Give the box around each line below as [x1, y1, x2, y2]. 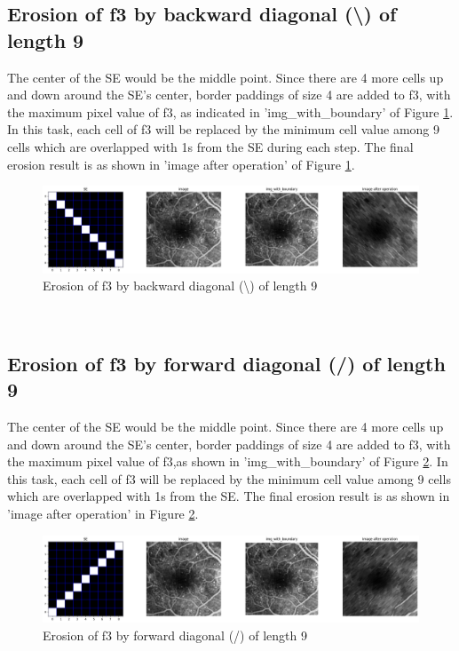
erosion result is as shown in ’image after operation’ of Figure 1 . [7, 155, 355, 173]
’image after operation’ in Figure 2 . [7, 504, 199, 523]
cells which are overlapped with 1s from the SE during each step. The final [7, 137, 414, 155]
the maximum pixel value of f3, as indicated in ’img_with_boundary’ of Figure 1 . [7, 102, 454, 121]
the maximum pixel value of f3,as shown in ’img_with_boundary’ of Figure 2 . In [7, 452, 448, 471]
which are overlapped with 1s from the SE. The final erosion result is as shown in [7, 487, 450, 505]
